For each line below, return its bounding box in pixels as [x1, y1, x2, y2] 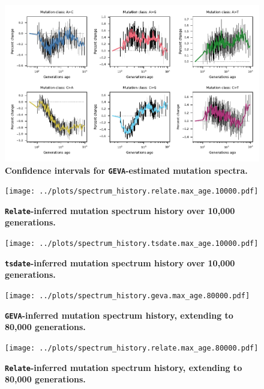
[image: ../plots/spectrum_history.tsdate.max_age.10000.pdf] [5, 239, 259, 248]
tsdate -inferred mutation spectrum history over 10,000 [5, 256, 235, 269]
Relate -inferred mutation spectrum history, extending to [5, 361, 242, 373]
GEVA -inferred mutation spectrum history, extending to [5, 308, 233, 321]
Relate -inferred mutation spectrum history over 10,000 [5, 204, 235, 216]
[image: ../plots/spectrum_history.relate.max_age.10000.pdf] [5, 187, 259, 196]
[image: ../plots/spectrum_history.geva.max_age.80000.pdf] [5, 291, 250, 300]
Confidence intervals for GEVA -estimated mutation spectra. [5, 164, 248, 176]
